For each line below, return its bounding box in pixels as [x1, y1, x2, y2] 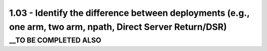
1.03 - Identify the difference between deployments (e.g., [9, 7, 250, 18]
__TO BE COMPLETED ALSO [9, 36, 101, 45]
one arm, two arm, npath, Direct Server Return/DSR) [9, 21, 227, 32]
